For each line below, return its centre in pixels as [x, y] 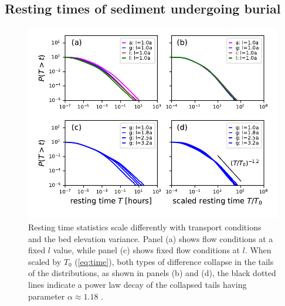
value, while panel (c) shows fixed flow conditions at [147, 250]
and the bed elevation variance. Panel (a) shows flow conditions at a [151, 238]
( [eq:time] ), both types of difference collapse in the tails [174, 261]
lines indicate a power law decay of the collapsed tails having [138, 284]
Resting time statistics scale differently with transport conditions [145, 227]
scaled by [45, 261]
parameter [47, 296]
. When [258, 250]
